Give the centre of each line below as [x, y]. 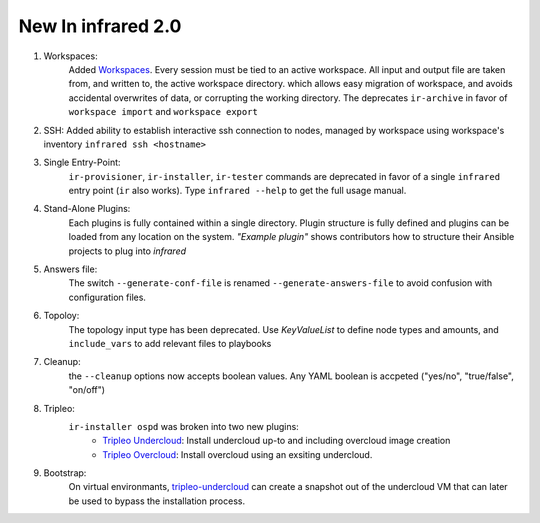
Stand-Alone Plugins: [87, 209]
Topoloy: [61, 316]
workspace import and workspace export [163, 112]
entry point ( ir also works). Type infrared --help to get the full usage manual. [237, 191]
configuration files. [107, 297]
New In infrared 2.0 [100, 26]
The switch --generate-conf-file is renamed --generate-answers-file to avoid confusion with [280, 283]
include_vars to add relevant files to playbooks [170, 343]
